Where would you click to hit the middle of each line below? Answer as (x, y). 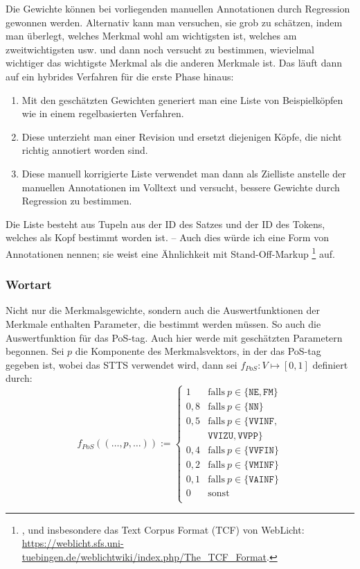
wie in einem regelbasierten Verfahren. (103, 113)
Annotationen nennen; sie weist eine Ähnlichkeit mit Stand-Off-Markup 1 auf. (170, 252)
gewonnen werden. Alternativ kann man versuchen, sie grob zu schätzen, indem (174, 22)
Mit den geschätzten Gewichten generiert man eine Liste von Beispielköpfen (182, 99)
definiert (330, 364)
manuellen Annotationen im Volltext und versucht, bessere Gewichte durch (181, 187)
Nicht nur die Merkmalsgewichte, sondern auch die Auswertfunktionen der (163, 310)
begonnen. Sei (35, 351)
